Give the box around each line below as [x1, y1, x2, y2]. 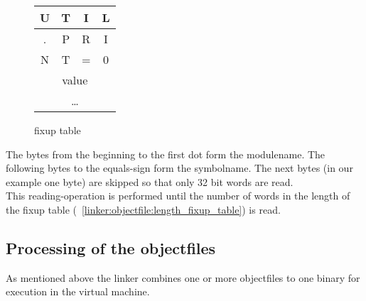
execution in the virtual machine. [6, 284, 150, 299]
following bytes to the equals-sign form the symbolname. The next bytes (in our [6, 160, 353, 175]
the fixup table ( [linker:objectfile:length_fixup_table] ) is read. [6, 202, 281, 217]
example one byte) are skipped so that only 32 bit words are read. [6, 174, 294, 189]
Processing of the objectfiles [6, 236, 216, 258]
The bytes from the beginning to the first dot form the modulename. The [6, 146, 325, 161]
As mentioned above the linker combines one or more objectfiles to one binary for [6, 270, 360, 285]
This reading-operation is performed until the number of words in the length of [6, 188, 350, 203]
